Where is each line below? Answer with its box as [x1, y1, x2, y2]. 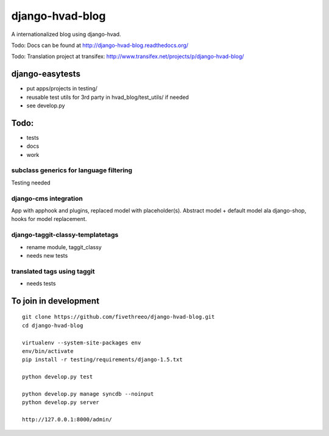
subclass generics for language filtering [11, 166, 133, 175]
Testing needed [11, 179, 51, 186]
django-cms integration [11, 194, 83, 203]
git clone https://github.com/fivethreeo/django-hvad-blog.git [22, 313, 215, 321]
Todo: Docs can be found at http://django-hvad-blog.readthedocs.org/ [11, 42, 189, 49]
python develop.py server [22, 399, 100, 406]
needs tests [26, 280, 56, 287]
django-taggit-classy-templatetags [11, 231, 119, 239]
